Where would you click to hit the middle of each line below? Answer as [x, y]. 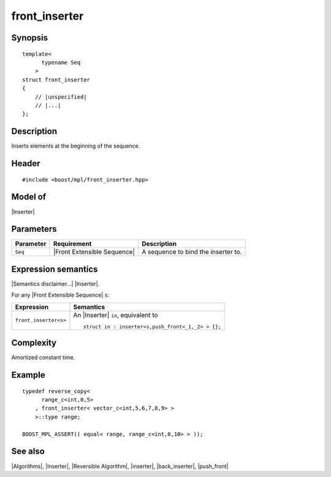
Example [28, 375]
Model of [29, 197]
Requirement [72, 244]
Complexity [34, 343]
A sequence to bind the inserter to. [192, 252]
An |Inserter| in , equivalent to [116, 315]
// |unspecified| [61, 97]
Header [26, 163]
